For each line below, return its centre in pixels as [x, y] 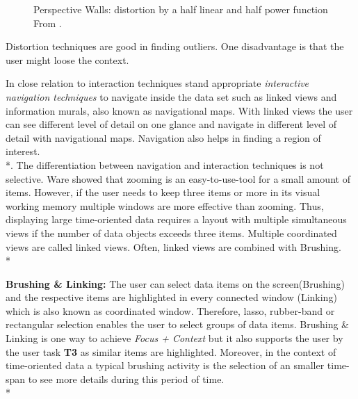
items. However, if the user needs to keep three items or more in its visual [163, 192]
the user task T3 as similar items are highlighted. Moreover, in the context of [171, 351]
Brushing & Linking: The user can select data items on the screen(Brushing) [175, 283]
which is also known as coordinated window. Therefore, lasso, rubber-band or [170, 310]
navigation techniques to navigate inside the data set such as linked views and [171, 96]
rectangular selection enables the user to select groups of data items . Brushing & [178, 324]
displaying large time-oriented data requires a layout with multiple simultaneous [176, 219]
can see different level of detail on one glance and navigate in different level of [171, 124]
